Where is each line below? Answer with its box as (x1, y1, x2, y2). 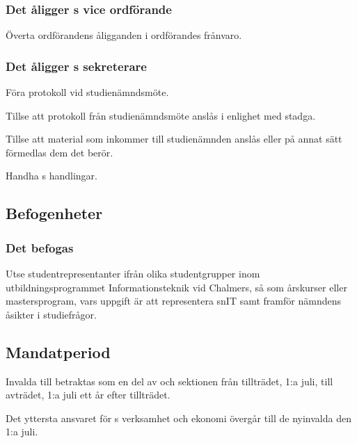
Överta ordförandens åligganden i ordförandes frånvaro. (6, 28, 242, 42)
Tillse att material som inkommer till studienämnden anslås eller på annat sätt (6, 131, 342, 146)
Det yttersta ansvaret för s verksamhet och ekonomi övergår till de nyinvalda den (6, 410, 351, 425)
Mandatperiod (6, 341, 111, 362)
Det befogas (6, 239, 74, 256)
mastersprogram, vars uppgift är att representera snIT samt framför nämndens (6, 293, 341, 308)
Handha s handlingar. (6, 168, 97, 183)
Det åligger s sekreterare (6, 57, 147, 74)
